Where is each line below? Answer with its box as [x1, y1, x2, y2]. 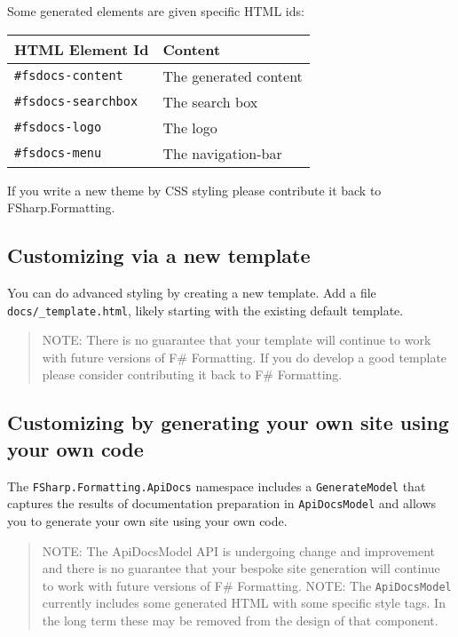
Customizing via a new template [7, 242, 311, 269]
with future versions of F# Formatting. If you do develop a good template [42, 347, 447, 366]
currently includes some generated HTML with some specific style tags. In [42, 593, 446, 612]
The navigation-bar [162, 142, 282, 163]
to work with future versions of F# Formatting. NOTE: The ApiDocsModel [42, 576, 452, 594]
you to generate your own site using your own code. [7, 511, 288, 530]
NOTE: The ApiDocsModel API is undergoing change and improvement [42, 541, 436, 560]
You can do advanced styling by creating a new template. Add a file [7, 283, 376, 301]
